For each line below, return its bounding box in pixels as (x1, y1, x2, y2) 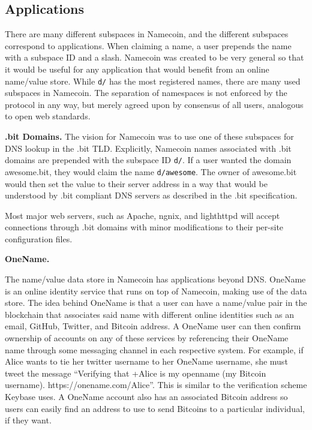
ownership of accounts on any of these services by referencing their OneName (5, 332, 289, 344)
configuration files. (5, 232, 73, 245)
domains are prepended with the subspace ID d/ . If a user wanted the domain (5, 154, 292, 166)
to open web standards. (5, 110, 91, 122)
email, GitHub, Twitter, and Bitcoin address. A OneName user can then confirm (5, 320, 301, 332)
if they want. (5, 414, 52, 426)
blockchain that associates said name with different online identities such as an (5, 308, 294, 320)
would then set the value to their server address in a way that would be (5, 177, 268, 190)
